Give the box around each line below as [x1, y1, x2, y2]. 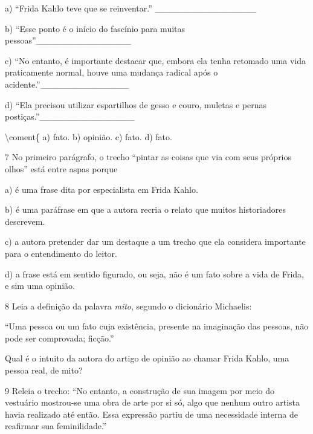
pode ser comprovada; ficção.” [5, 331, 114, 344]
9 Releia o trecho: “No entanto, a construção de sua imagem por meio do [5, 384, 275, 397]
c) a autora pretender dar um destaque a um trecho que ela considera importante [5, 235, 306, 248]
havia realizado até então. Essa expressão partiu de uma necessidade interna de [5, 407, 298, 420]
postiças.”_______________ [5, 110, 135, 123]
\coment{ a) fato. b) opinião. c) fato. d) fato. [5, 130, 172, 143]
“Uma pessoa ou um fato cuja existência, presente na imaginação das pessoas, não [5, 320, 309, 332]
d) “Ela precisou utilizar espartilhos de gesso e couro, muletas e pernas [5, 98, 266, 111]
